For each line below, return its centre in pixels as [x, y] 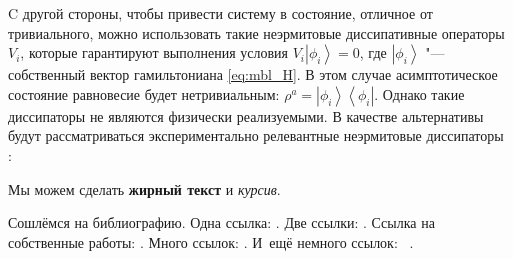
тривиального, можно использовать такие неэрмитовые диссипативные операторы [256, 32]
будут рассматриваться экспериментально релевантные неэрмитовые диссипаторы [256, 135]
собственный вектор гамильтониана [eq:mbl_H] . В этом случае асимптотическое [253, 74]
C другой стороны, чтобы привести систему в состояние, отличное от [220, 13]
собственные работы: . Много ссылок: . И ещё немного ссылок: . [211, 241]
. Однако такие [419, 93]
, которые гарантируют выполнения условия [154, 52]
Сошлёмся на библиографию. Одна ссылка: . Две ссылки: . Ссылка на [221, 222]
